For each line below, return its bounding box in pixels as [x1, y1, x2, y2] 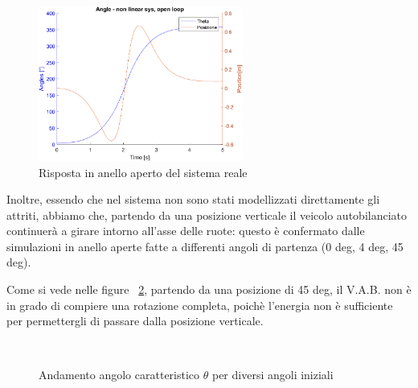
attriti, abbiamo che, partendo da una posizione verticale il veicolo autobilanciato [6, 206, 408, 223]
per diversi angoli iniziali [211, 366, 334, 383]
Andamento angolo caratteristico [39, 366, 200, 383]
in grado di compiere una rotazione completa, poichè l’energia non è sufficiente [6, 296, 393, 313]
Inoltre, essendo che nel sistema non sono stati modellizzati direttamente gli [6, 191, 380, 208]
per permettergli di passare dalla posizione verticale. [6, 312, 264, 329]
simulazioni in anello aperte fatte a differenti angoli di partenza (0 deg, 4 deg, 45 [6, 237, 404, 254]
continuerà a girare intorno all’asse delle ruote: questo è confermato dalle [6, 222, 365, 239]
